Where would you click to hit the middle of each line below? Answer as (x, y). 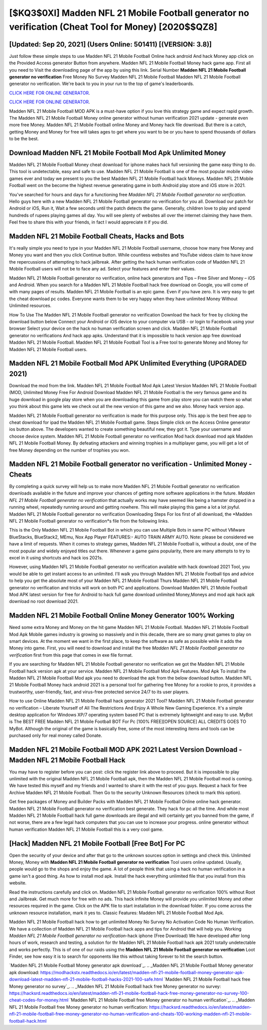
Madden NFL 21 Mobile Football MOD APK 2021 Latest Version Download (123, 749)
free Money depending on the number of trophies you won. (69, 450)
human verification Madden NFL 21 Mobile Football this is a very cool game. (86, 829)
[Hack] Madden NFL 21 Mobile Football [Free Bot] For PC (97, 843)
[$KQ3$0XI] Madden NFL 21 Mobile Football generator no (129, 13)
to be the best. (24, 139)
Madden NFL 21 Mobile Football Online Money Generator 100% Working (122, 616)
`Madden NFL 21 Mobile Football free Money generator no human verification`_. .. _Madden (162, 1000)
